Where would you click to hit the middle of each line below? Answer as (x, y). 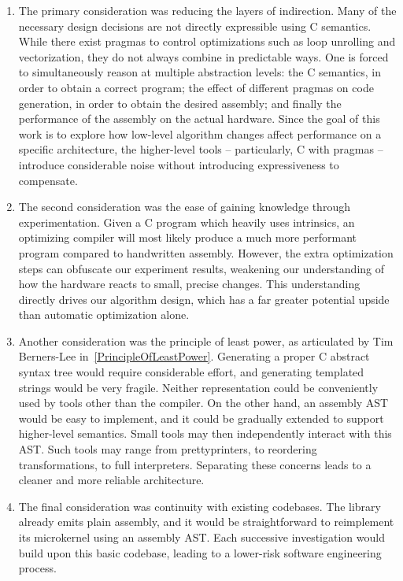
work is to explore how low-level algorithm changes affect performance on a (200, 133)
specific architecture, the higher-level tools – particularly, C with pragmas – (201, 149)
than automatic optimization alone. (104, 315)
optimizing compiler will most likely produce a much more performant (188, 237)
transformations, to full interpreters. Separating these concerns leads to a (195, 464)
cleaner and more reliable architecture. (111, 480)
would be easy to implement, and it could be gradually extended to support (201, 418)
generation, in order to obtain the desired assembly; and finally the (180, 103)
